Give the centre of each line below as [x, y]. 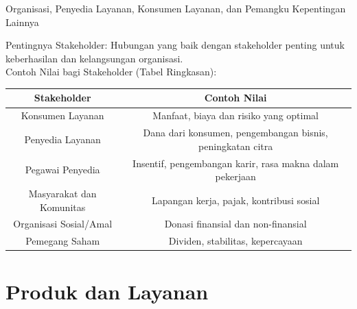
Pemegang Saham [63, 241]
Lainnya [22, 22]
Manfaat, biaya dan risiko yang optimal [235, 115]
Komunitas [63, 207]
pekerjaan [235, 176]
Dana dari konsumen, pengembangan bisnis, [235, 133]
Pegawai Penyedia [62, 170]
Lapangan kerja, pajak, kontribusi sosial [235, 200]
